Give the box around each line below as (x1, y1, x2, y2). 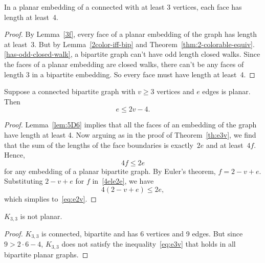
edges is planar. (202, 86, 251, 97)
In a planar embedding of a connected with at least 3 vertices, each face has (4, 2, 242, 12)
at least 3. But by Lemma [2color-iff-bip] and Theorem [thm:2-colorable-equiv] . (4, 38, 255, 49)
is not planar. (20, 210, 62, 221)
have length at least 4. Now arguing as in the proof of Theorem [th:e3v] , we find (4, 129, 256, 140)
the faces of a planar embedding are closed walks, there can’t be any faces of (4, 58, 244, 69)
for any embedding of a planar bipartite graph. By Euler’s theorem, (4, 165, 216, 176)
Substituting (4, 176, 43, 186)
